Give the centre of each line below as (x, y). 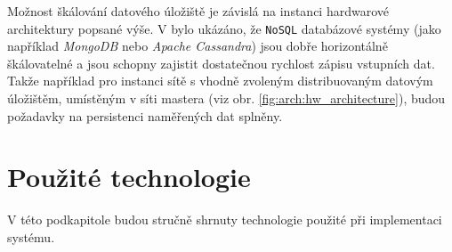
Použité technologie (129, 177)
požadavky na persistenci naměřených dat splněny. (145, 115)
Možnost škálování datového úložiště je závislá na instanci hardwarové (198, 11)
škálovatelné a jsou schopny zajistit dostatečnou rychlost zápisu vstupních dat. (221, 63)
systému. (31, 236)
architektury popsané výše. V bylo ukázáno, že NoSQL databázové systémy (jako (224, 28)
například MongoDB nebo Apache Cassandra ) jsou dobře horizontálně (198, 46)
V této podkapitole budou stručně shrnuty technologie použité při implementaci (225, 219)
